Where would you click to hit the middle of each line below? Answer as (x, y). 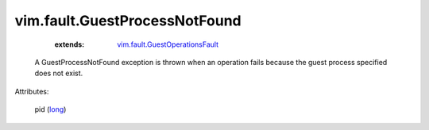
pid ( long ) (50, 109)
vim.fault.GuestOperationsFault (168, 44)
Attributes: (32, 91)
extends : (70, 44)
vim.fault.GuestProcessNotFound (128, 21)
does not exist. (59, 73)
